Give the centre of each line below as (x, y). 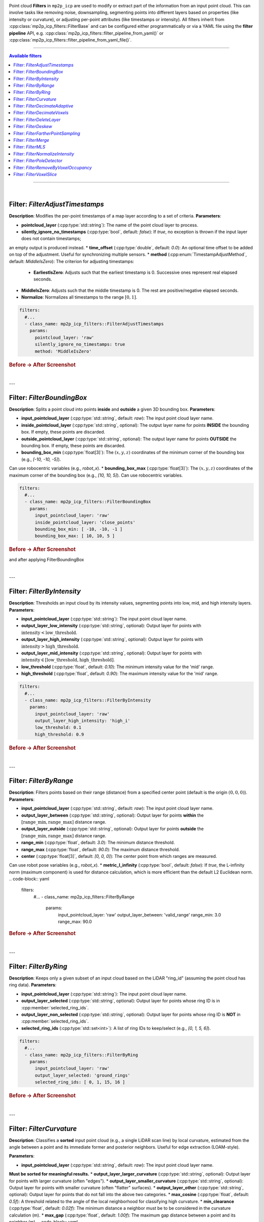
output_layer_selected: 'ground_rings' (83, 1075)
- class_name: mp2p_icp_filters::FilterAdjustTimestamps (94, 324)
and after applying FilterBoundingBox (46, 559)
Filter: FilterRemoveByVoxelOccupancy (53, 167)
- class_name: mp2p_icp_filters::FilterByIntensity (88, 700)
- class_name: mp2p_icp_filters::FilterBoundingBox (88, 502)
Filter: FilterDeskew (33, 127)
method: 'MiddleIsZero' (63, 351)
